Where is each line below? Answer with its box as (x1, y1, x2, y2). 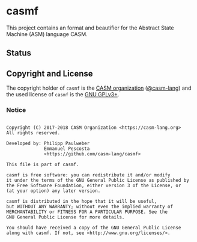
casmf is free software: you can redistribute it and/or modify (6, 172, 171, 178)
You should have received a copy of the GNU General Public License (6, 225, 181, 231)
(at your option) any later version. (6, 188, 101, 194)
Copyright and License (6, 68, 93, 79)
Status (6, 48, 32, 58)
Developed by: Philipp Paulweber (6, 140, 90, 147)
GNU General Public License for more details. (6, 214, 125, 220)
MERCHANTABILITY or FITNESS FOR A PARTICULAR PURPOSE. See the (6, 209, 168, 215)
